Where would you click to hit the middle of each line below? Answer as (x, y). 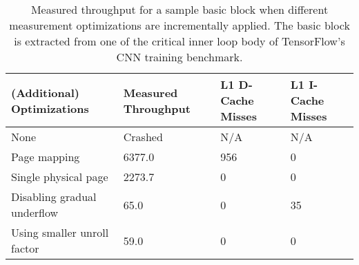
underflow (35, 212)
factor (25, 248)
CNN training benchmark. (179, 57)
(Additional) (45, 92)
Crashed (143, 137)
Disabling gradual (54, 197)
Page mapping (46, 157)
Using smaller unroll (60, 232)
